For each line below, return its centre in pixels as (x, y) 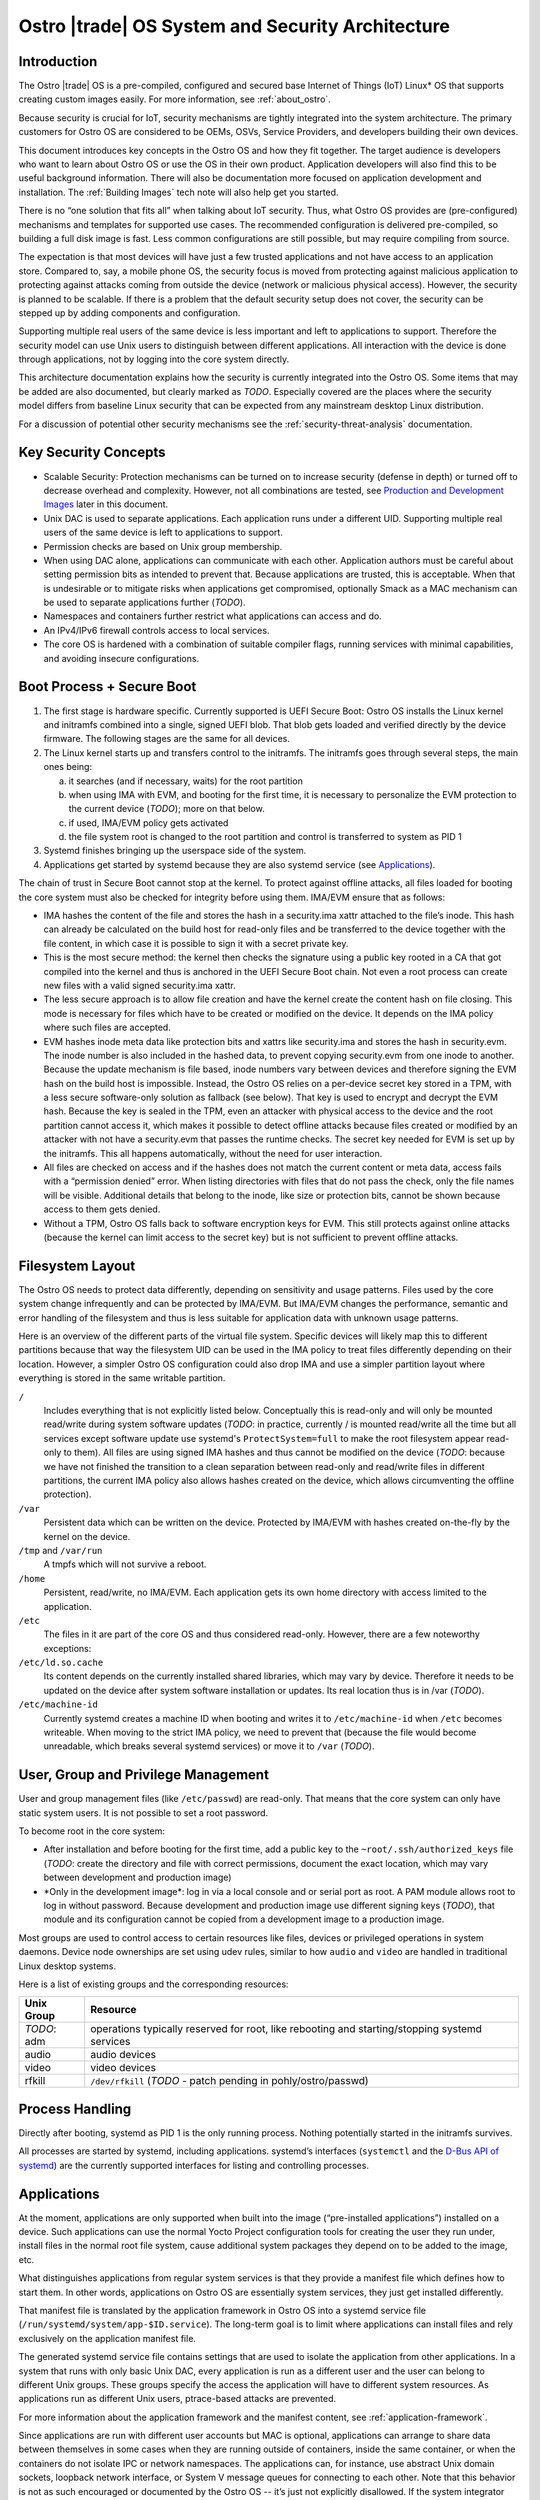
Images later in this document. (106, 504)
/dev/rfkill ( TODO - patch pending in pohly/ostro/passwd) (229, 2081)
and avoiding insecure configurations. (121, 658)
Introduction (58, 61)
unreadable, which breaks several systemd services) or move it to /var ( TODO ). (209, 1746)
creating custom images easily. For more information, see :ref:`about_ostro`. (175, 99)
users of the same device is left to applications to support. (163, 532)
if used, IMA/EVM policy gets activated (148, 822)
